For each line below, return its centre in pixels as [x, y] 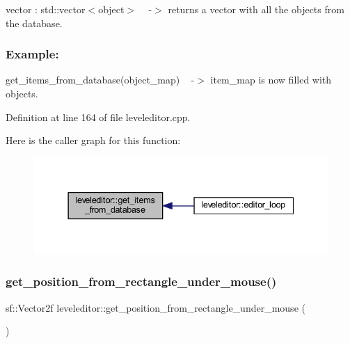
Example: [32, 54]
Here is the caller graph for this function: [93, 140]
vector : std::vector [46, 9]
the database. [34, 23]
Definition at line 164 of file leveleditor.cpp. [98, 117]
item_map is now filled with [271, 80]
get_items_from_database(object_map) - [100, 80]
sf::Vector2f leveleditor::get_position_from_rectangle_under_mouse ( [156, 307]
